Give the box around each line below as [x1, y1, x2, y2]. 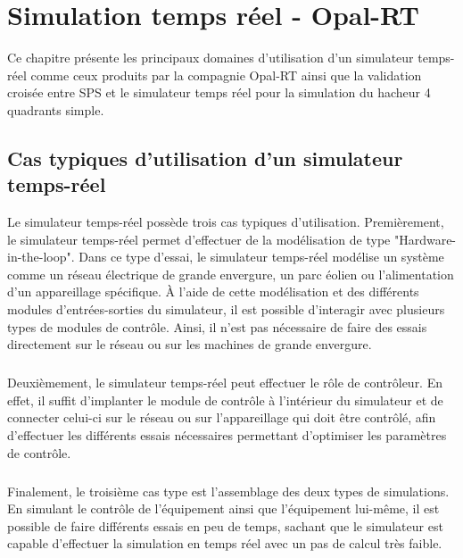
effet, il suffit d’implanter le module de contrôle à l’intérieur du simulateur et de [7, 390, 443, 409]
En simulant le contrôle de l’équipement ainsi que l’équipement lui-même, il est [7, 499, 440, 518]
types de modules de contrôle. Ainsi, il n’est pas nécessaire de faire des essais [7, 317, 427, 336]
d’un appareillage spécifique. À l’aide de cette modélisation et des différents [7, 282, 419, 301]
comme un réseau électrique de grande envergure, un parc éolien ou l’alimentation [7, 264, 454, 283]
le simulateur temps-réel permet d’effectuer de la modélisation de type [7, 229, 391, 248]
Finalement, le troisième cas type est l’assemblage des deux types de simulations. [7, 481, 450, 500]
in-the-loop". [7, 247, 75, 266]
